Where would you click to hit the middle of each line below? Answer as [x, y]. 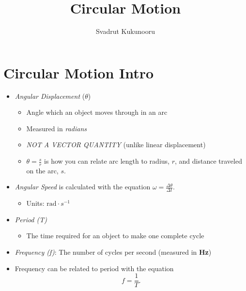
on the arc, [42, 170]
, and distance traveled [208, 161]
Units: [35, 203]
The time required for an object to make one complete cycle [115, 236]
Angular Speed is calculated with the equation [83, 187]
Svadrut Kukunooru [125, 31]
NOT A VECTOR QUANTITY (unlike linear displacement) [116, 145]
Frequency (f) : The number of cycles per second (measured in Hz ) [113, 252]
